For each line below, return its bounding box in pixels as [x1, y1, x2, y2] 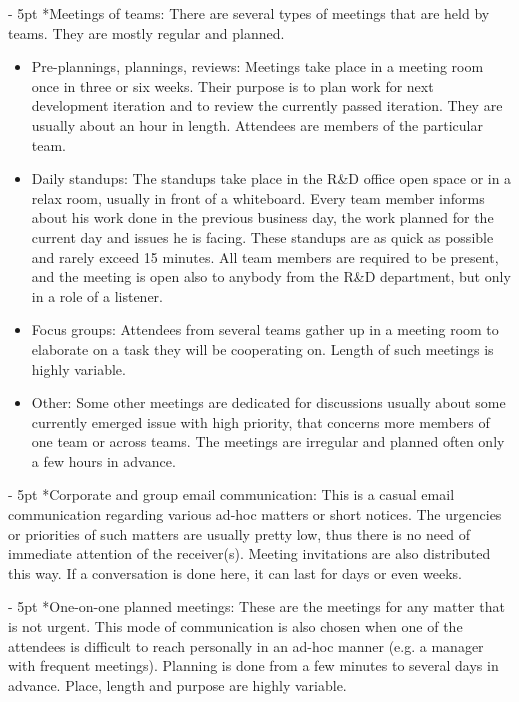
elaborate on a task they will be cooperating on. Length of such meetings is [31, 338, 494, 359]
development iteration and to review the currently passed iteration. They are [31, 95, 503, 116]
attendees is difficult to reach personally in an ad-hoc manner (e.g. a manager [8, 635, 484, 656]
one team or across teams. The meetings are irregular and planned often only [31, 431, 505, 452]
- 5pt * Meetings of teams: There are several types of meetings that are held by [8, 3, 490, 23]
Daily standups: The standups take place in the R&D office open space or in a [31, 168, 512, 189]
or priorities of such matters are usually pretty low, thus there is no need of [8, 523, 470, 544]
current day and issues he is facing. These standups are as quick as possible [31, 226, 494, 247]
